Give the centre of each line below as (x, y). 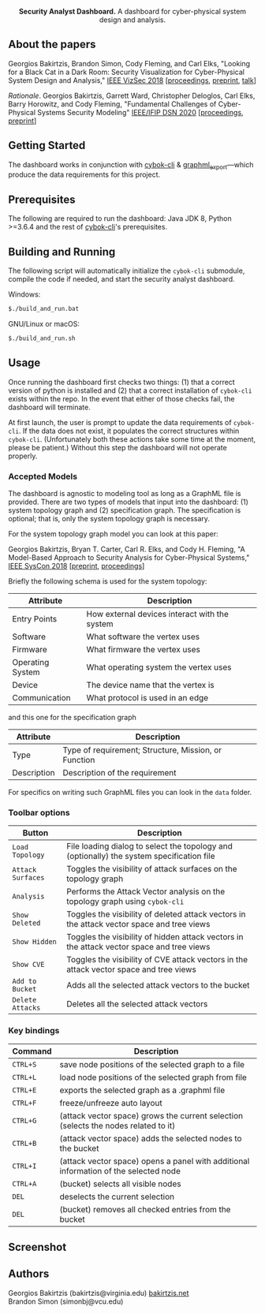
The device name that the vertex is (150, 685)
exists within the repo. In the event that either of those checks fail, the (121, 398)
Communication (41, 697)
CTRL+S (24, 1064)
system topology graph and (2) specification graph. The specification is (125, 510)
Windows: (24, 294)
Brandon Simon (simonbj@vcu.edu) (66, 1301)
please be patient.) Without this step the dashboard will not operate (118, 447)
